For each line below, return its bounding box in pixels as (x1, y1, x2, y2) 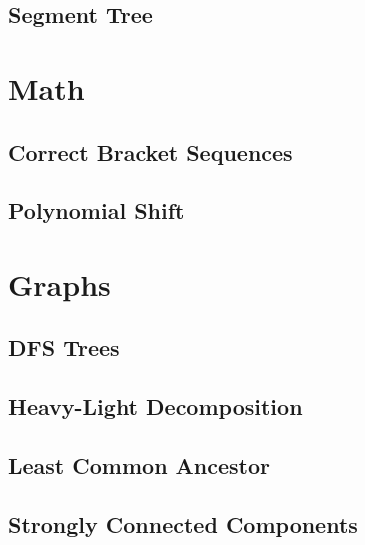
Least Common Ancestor (8, 450, 271, 481)
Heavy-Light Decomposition (8, 391, 303, 422)
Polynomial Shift (8, 195, 185, 226)
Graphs (8, 263, 111, 304)
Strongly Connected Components (8, 508, 358, 539)
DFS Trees (8, 332, 120, 363)
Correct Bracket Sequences (8, 136, 293, 167)
